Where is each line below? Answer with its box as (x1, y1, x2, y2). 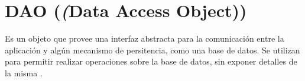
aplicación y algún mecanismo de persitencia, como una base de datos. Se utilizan (5, 43, 300, 56)
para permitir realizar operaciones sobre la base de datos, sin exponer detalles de (5, 55, 297, 67)
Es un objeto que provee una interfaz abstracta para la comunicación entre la (5, 32, 284, 45)
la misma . (5, 66, 43, 79)
